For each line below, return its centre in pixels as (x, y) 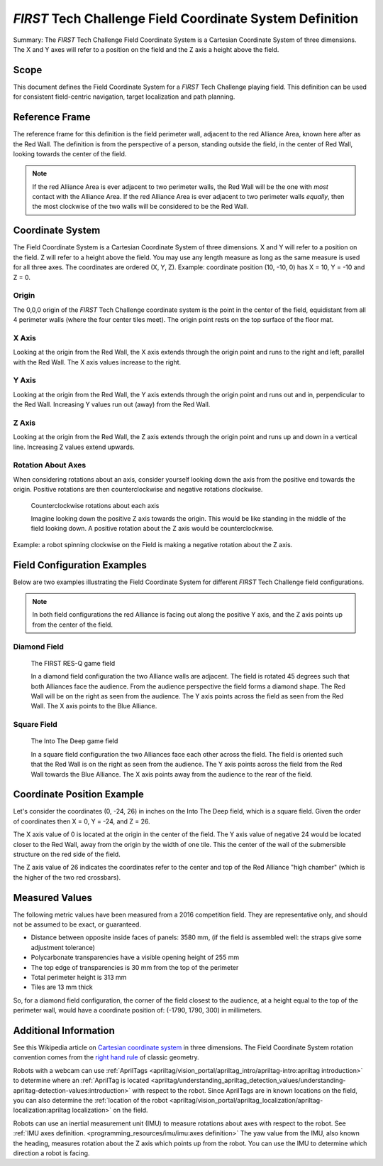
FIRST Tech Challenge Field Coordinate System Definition (186, 18)
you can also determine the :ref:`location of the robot (90, 1101)
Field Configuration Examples (80, 565)
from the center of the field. (73, 625)
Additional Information (64, 1030)
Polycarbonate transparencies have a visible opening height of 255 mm (135, 957)
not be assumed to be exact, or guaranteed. (77, 924)
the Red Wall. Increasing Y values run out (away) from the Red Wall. (112, 404)
